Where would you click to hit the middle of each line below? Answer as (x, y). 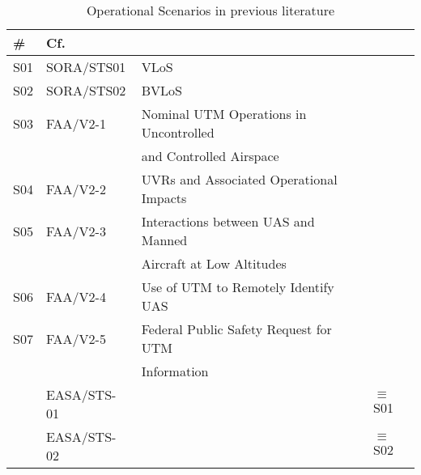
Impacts (164, 198)
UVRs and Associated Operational (239, 179)
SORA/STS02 (86, 90)
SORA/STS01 (86, 67)
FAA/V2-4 (76, 296)
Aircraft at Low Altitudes (214, 263)
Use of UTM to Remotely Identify (238, 287)
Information (175, 371)
